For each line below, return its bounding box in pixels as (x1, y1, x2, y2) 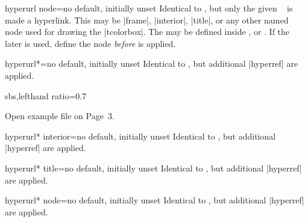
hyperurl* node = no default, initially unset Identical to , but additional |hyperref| (5, 194, 304, 206)
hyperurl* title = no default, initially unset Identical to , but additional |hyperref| (5, 161, 302, 174)
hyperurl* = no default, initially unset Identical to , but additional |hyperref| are (5, 57, 298, 70)
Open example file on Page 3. (5, 109, 115, 122)
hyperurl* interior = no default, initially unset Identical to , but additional (5, 129, 276, 142)
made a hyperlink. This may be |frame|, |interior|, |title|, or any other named (5, 13, 289, 26)
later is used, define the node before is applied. (5, 37, 176, 49)
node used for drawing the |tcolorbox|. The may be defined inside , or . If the (5, 25, 290, 38)
